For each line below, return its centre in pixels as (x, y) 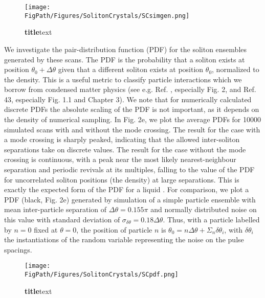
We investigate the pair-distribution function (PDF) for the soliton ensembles (126, 49)
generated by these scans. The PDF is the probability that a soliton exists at (125, 59)
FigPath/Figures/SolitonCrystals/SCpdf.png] (102, 275)
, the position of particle (114, 229)
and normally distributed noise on (204, 209)
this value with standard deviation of (62, 219)
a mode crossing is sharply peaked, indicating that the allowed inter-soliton (122, 139)
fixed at (46, 229)
